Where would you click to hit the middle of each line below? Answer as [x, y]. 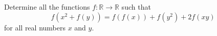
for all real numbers [35, 27]
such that [136, 7]
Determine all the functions [47, 7]
